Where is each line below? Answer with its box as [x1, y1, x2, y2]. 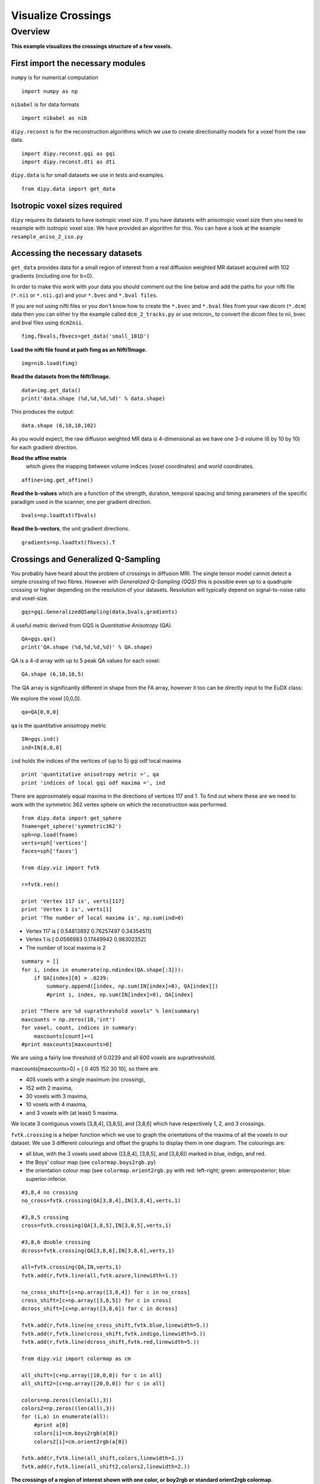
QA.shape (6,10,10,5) [21, 671, 84, 678]
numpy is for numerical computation [11, 74, 98, 81]
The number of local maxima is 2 [25, 944, 106, 951]
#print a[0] [33, 1422, 69, 1428]
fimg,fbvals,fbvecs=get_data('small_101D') [21, 333, 150, 340]
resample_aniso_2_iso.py [11, 233, 83, 240]
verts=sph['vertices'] [21, 840, 88, 846]
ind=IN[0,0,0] [21, 744, 62, 751]
